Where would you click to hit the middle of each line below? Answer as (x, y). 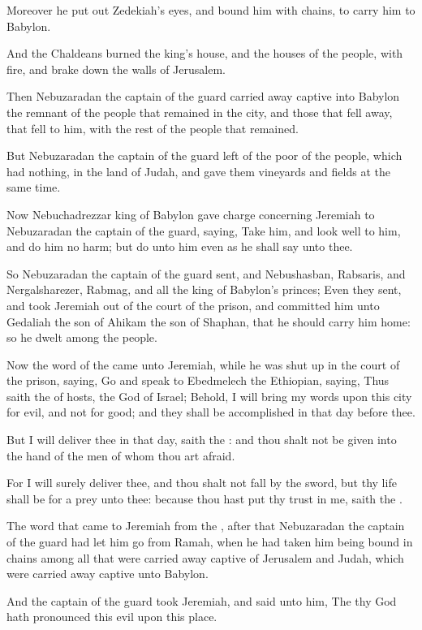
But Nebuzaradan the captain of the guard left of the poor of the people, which (205, 155)
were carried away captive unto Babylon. (108, 574)
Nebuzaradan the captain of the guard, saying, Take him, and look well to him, (204, 230)
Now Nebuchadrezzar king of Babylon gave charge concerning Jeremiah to (191, 214)
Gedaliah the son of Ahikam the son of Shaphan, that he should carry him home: (209, 321)
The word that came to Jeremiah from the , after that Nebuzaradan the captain (206, 526)
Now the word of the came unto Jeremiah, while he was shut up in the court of (203, 364)
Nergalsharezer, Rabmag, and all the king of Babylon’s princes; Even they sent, (204, 289)
